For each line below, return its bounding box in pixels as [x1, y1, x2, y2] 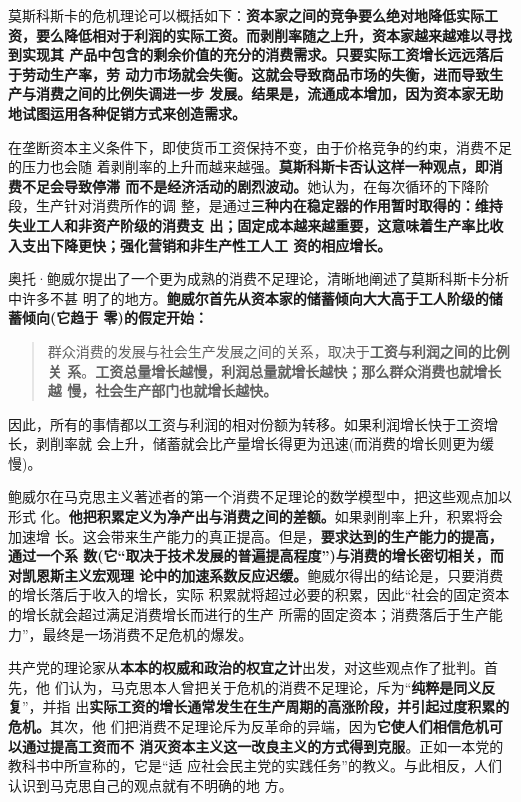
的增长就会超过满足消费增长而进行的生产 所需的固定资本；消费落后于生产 [8, 604, 489, 625]
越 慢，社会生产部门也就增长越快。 [47, 380, 278, 401]
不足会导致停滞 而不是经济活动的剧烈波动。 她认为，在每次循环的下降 [21, 175, 476, 196]
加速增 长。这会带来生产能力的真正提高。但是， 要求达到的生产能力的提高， [8, 525, 503, 546]
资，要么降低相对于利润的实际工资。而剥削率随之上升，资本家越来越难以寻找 [8, 24, 512, 45]
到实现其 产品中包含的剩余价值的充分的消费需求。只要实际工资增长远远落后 [8, 44, 504, 65]
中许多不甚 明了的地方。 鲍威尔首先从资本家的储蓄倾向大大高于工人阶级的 [8, 287, 489, 308]
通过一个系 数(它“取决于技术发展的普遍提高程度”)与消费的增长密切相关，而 [8, 545, 504, 566]
